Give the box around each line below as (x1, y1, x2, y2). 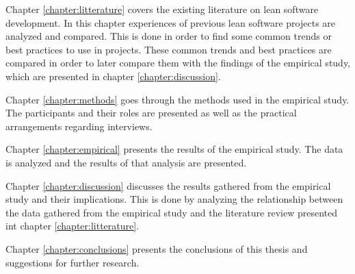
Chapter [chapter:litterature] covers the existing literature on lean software (5, 2, 319, 16)
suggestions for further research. (5, 255, 140, 269)
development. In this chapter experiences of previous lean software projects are (5, 15, 336, 29)
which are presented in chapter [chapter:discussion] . (5, 68, 221, 83)
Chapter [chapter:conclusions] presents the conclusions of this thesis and (5, 241, 308, 256)
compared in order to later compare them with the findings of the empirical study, (5, 55, 351, 70)
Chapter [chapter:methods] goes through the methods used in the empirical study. (5, 92, 350, 106)
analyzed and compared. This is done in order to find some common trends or (5, 29, 332, 43)
